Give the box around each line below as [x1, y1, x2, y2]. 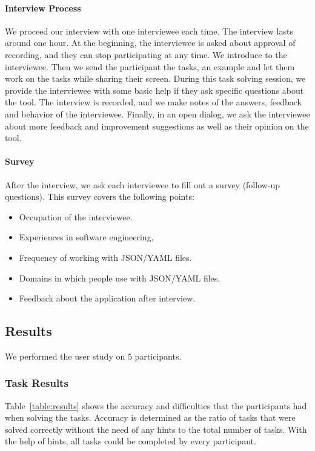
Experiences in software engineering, [19, 231, 154, 243]
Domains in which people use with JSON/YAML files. [19, 271, 220, 284]
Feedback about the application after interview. [19, 292, 196, 305]
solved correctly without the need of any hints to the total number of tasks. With [5, 423, 307, 435]
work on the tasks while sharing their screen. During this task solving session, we [5, 72, 306, 85]
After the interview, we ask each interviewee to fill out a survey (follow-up [5, 178, 280, 191]
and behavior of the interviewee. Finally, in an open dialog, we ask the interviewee [5, 107, 310, 120]
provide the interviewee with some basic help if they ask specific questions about [5, 84, 304, 96]
